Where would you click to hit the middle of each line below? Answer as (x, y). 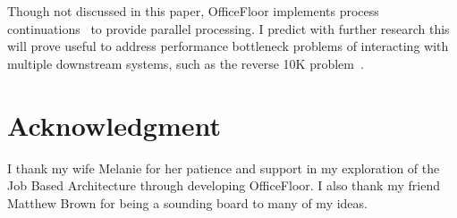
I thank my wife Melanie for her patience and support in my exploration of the (224, 168)
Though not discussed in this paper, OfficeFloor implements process (193, 11)
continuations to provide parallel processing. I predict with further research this (228, 28)
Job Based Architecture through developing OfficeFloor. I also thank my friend (224, 185)
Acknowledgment (114, 125)
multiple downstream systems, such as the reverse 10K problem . (186, 63)
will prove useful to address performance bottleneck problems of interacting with (228, 46)
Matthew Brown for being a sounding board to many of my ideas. (187, 202)
